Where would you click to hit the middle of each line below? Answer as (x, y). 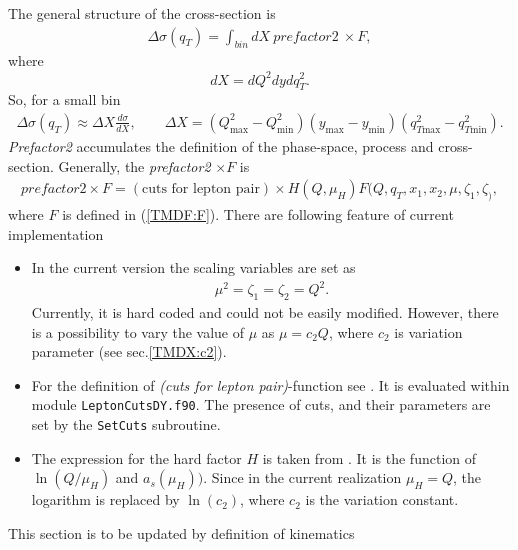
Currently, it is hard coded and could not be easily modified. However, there (265, 312)
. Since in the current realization (302, 477)
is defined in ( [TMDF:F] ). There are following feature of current (258, 213)
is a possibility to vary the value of (138, 331)
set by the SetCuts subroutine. (126, 424)
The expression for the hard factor (136, 457)
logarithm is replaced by (105, 499)
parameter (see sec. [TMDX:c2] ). (129, 351)
